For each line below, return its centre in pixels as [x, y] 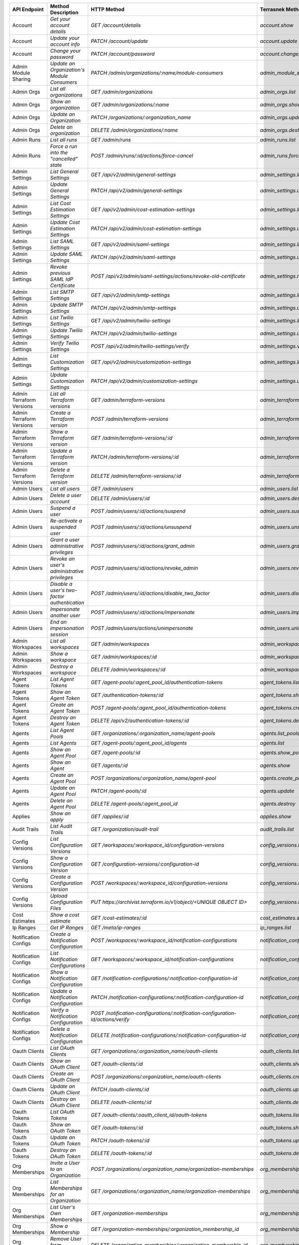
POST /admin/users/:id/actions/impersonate [143, 612]
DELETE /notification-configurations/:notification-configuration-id [168, 1035]
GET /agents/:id [109, 765]
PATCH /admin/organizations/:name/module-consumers [157, 73]
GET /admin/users [112, 489]
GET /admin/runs [111, 140]
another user [65, 615]
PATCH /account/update [119, 41]
